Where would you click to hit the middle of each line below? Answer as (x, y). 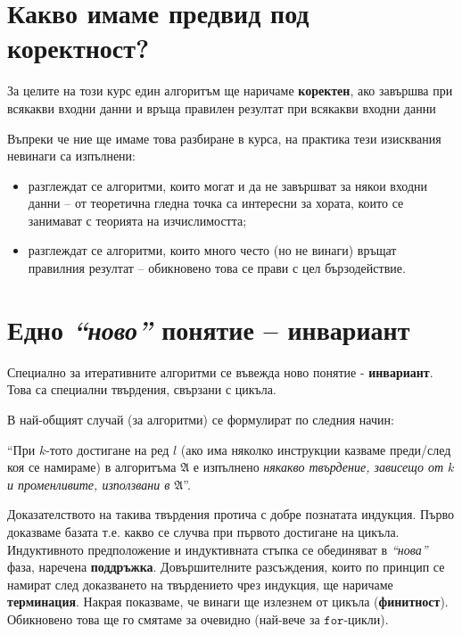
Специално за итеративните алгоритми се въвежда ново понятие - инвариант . (220, 371)
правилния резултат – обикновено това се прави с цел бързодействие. (217, 268)
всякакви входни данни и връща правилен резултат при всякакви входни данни (222, 107)
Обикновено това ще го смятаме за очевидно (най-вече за (164, 619)
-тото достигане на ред (107, 449)
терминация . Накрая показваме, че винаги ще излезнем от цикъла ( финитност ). (228, 602)
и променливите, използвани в (89, 484)
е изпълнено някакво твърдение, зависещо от (318, 467)
